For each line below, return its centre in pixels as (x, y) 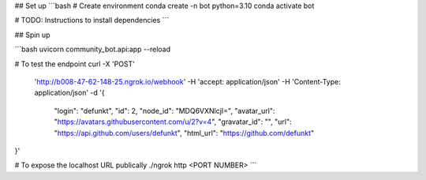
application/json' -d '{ (70, 93)
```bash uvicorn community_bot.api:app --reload (93, 49)
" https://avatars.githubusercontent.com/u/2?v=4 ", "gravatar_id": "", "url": (173, 122)
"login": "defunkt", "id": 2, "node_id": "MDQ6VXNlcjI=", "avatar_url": (164, 111)
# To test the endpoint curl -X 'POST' (75, 64)
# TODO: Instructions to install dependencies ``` (92, 21)
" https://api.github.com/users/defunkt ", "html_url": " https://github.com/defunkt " (184, 133)
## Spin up (32, 35)
